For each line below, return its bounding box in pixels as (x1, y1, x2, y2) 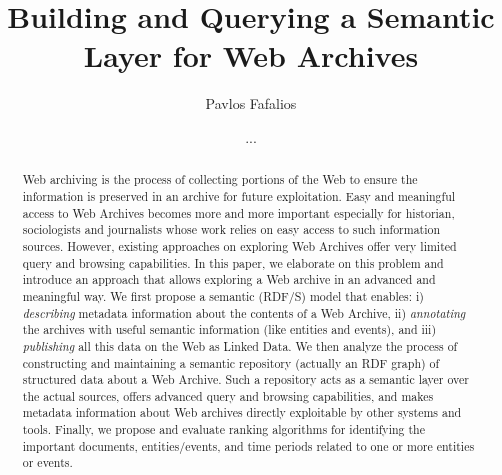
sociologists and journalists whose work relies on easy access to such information (22, 221, 441, 238)
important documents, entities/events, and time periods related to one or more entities (22, 437, 475, 454)
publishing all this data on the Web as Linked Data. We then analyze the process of (22, 337, 458, 354)
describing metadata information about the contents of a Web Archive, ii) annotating (22, 304, 466, 321)
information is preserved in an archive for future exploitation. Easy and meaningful (22, 187, 456, 204)
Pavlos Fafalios (205, 93, 297, 114)
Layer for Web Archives (83, 35, 419, 76)
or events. (22, 454, 73, 471)
